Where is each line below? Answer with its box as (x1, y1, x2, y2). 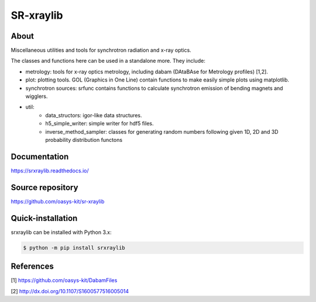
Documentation (11, 151, 69, 161)
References (11, 262, 54, 272)
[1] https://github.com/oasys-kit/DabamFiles (11, 277, 118, 284)
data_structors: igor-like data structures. (45, 111, 142, 118)
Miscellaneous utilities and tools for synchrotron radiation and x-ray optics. (11, 47, 191, 54)
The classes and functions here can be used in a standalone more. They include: (11, 57, 206, 65)
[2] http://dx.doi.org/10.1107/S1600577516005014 (11, 287, 129, 294)
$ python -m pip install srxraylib (23, 244, 125, 251)
